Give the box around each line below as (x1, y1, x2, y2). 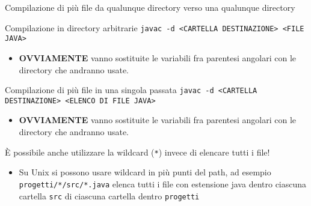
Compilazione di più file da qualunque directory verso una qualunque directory (5, 1, 295, 13)
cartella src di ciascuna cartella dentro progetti (19, 189, 200, 202)
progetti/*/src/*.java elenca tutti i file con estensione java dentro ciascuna (19, 177, 307, 190)
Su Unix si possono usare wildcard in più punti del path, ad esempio (19, 166, 271, 178)
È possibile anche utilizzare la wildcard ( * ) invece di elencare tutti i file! (5, 145, 270, 158)
